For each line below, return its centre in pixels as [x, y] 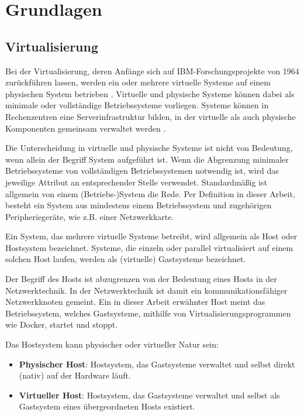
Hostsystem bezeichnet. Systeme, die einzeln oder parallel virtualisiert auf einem [149, 247]
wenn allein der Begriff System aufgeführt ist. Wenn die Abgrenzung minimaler [147, 159]
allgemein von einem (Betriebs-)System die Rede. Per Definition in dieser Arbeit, [150, 193]
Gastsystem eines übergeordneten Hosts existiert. [107, 406]
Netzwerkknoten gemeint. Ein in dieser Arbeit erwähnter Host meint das [135, 302]
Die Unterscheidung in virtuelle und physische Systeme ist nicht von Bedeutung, [149, 148]
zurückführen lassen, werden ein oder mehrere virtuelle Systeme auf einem [138, 82]
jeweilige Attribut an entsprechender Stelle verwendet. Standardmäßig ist [136, 182]
